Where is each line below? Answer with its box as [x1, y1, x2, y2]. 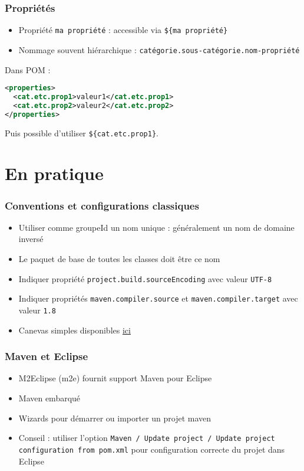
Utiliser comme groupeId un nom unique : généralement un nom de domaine [18, 221, 295, 233]
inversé [18, 233, 44, 245]
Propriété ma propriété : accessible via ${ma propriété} [18, 24, 228, 36]
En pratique [5, 161, 104, 185]
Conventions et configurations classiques [5, 198, 199, 212]
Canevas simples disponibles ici [18, 323, 131, 336]
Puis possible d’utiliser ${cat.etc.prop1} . [5, 126, 158, 139]
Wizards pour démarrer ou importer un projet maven [18, 411, 212, 424]
